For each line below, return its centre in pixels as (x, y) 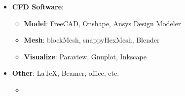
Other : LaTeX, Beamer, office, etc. (66, 73)
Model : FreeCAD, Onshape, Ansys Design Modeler (102, 23)
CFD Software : (38, 6)
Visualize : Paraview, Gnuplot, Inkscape (85, 56)
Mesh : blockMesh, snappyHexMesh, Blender (92, 40)
